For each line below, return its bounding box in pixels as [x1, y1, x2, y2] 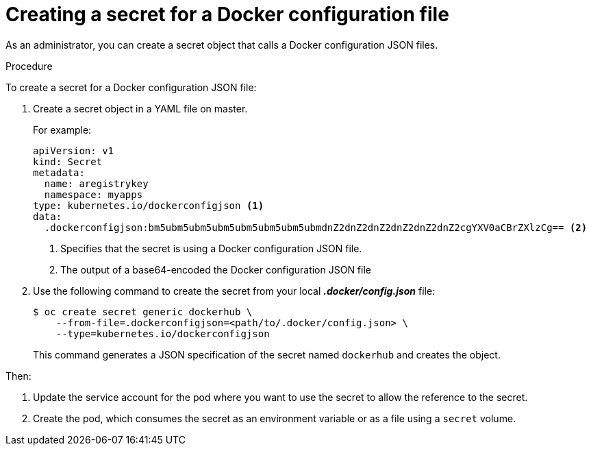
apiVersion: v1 [33, 145, 114, 156]
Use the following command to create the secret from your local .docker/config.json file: [33, 284, 436, 297]
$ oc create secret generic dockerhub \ [33, 306, 253, 317]
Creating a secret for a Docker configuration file [5, 3, 449, 26]
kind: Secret [33, 156, 103, 167]
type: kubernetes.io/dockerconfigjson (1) [33, 199, 264, 211]
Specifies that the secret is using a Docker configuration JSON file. [60, 242, 362, 254]
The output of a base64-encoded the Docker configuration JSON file [60, 263, 371, 276]
